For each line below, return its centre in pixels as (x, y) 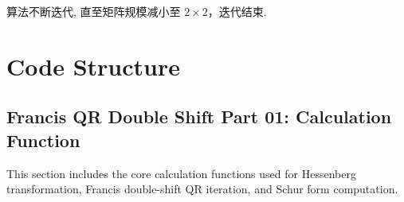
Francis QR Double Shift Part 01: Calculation (199, 117)
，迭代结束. (237, 11)
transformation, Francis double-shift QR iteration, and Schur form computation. (202, 189)
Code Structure (93, 66)
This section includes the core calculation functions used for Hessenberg (181, 173)
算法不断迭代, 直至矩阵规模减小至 (94, 11)
